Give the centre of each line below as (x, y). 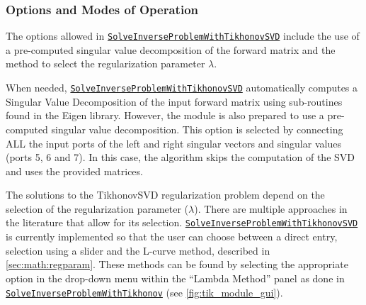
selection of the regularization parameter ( (97, 208)
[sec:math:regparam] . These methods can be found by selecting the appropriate (177, 264)
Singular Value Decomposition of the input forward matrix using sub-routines (174, 101)
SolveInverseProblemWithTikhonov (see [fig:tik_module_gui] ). (144, 292)
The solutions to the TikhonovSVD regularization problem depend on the (165, 195)
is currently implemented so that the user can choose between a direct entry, (172, 237)
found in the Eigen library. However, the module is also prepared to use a (165, 115)
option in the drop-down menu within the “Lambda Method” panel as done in (175, 278)
